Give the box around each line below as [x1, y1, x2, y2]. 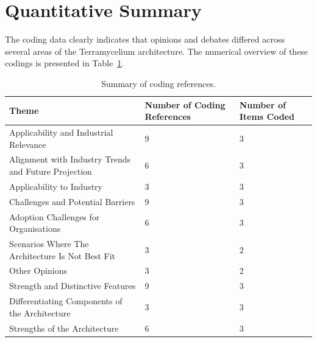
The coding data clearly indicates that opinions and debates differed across [5, 33, 285, 46]
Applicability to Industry [9, 180, 102, 192]
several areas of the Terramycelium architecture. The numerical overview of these [5, 44, 308, 57]
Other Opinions [9, 264, 68, 277]
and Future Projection [9, 164, 92, 177]
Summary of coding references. [101, 77, 216, 89]
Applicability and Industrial [9, 125, 113, 138]
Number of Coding [144, 98, 226, 111]
